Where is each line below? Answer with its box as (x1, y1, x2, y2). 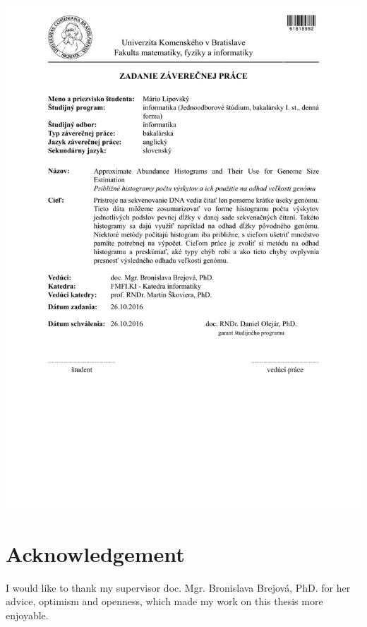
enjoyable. (6, 608, 49, 623)
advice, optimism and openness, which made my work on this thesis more (6, 594, 323, 609)
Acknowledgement (6, 539, 185, 568)
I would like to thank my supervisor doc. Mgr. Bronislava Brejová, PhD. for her (6, 580, 351, 595)
